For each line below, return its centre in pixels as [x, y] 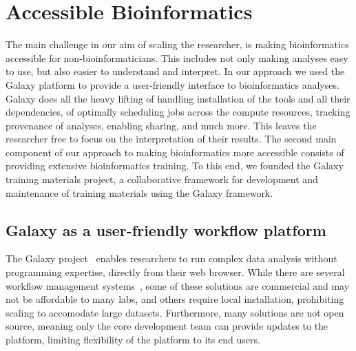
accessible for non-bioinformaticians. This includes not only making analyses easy [177, 57]
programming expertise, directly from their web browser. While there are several [175, 272]
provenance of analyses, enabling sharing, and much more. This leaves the [161, 125]
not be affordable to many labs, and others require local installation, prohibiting [175, 299]
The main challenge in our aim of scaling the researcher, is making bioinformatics [177, 44]
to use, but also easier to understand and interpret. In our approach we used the [175, 71]
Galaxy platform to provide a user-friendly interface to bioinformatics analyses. [172, 84]
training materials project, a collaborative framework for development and [162, 179]
